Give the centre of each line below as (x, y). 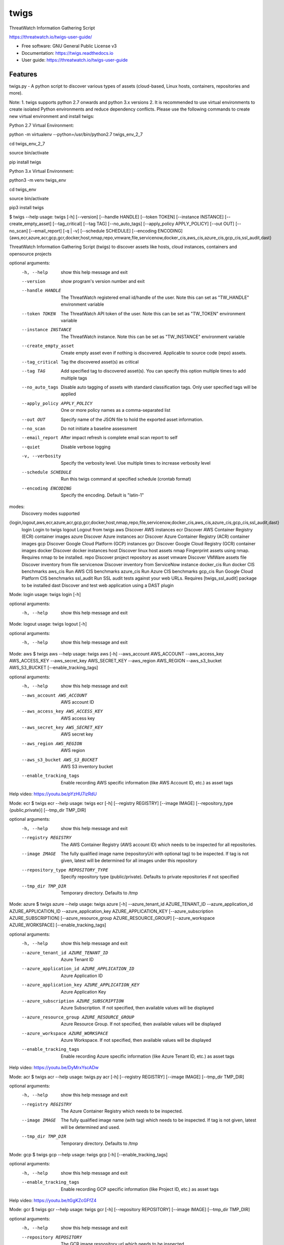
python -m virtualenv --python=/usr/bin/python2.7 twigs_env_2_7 (76, 134)
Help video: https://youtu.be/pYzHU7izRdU (53, 794)
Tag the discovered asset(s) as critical (100, 362)
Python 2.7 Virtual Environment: (42, 125)
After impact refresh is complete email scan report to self (119, 438)
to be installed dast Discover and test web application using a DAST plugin (98, 585)
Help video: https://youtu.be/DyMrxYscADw (54, 1068)
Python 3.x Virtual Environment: (41, 171)
